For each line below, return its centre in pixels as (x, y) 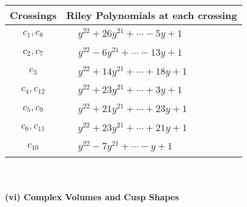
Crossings (33, 15)
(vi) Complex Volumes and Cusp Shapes (92, 196)
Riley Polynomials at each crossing (152, 15)
